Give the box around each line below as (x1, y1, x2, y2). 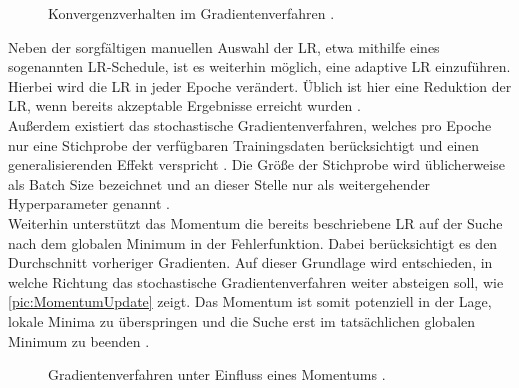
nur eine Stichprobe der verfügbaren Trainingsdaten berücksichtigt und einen (8, 134, 480, 155)
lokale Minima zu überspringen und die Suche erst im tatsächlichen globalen (8, 310, 476, 331)
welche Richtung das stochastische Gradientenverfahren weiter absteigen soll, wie (8, 271, 504, 292)
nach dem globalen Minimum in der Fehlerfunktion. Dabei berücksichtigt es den (8, 232, 498, 253)
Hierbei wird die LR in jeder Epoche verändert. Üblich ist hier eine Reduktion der (8, 75, 512, 96)
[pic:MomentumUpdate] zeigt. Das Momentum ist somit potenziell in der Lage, (8, 291, 492, 312)
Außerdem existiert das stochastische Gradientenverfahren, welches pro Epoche (8, 114, 492, 135)
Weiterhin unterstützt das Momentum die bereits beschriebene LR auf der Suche (8, 212, 503, 233)
